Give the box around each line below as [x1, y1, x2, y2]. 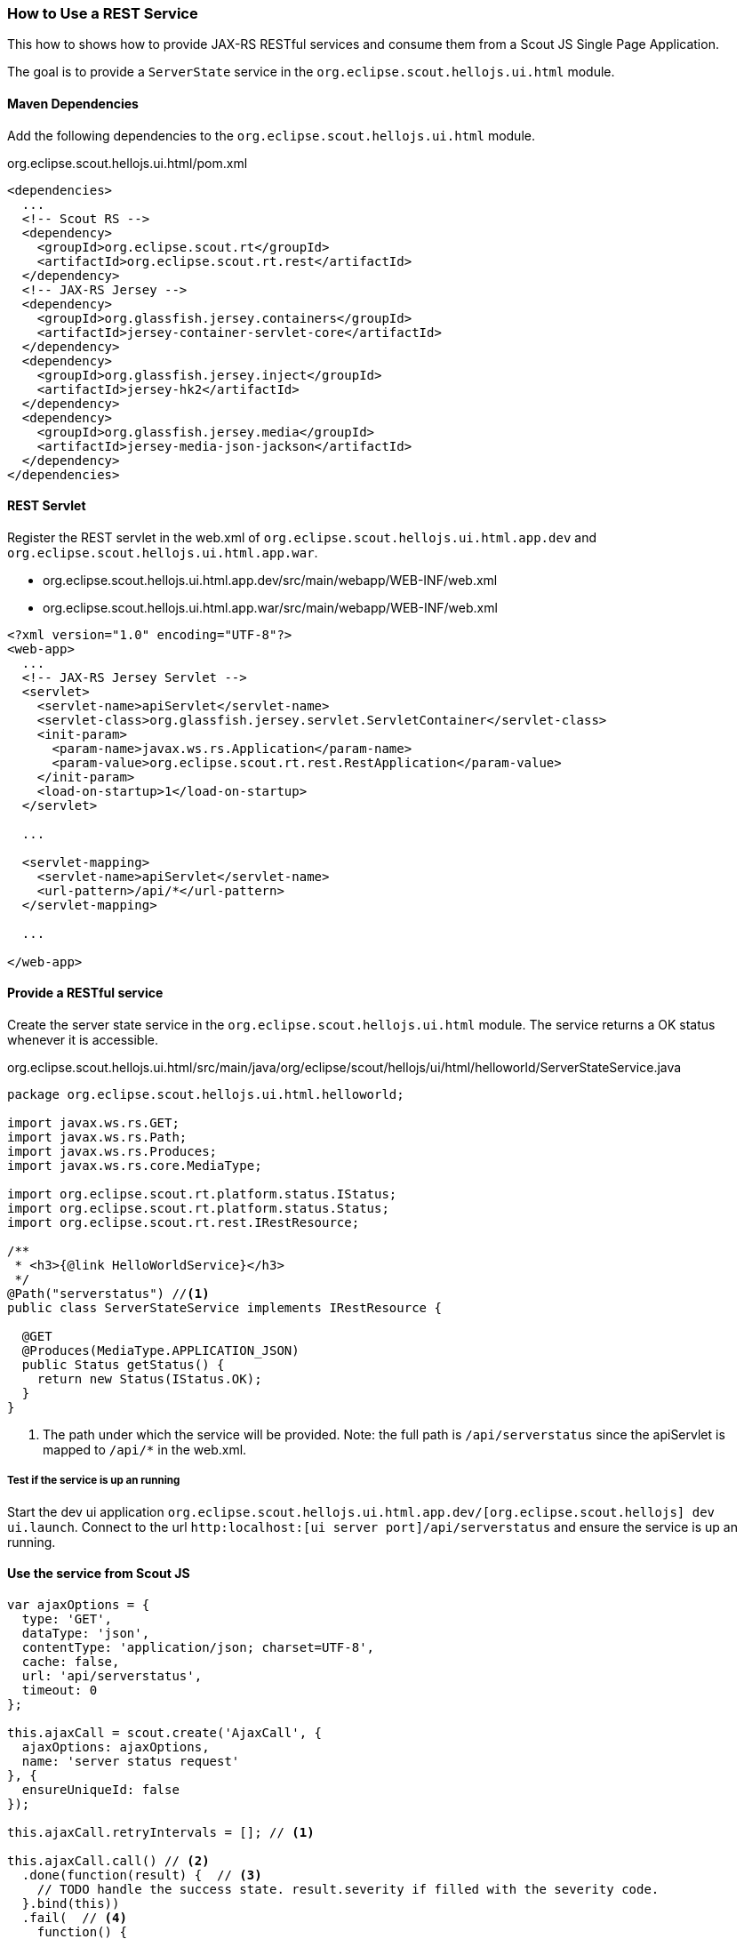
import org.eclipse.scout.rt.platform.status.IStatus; [7, 1187, 397, 1202]
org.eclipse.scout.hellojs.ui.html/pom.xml [7, 155, 248, 171]
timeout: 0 [21, 1683, 98, 1698]
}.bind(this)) [21, 1896, 120, 1911]
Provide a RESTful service [7, 985, 164, 1001]
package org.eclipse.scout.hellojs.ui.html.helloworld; [7, 1087, 404, 1102]
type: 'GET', [21, 1612, 113, 1627]
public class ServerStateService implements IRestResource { [7, 1301, 442, 1316]
